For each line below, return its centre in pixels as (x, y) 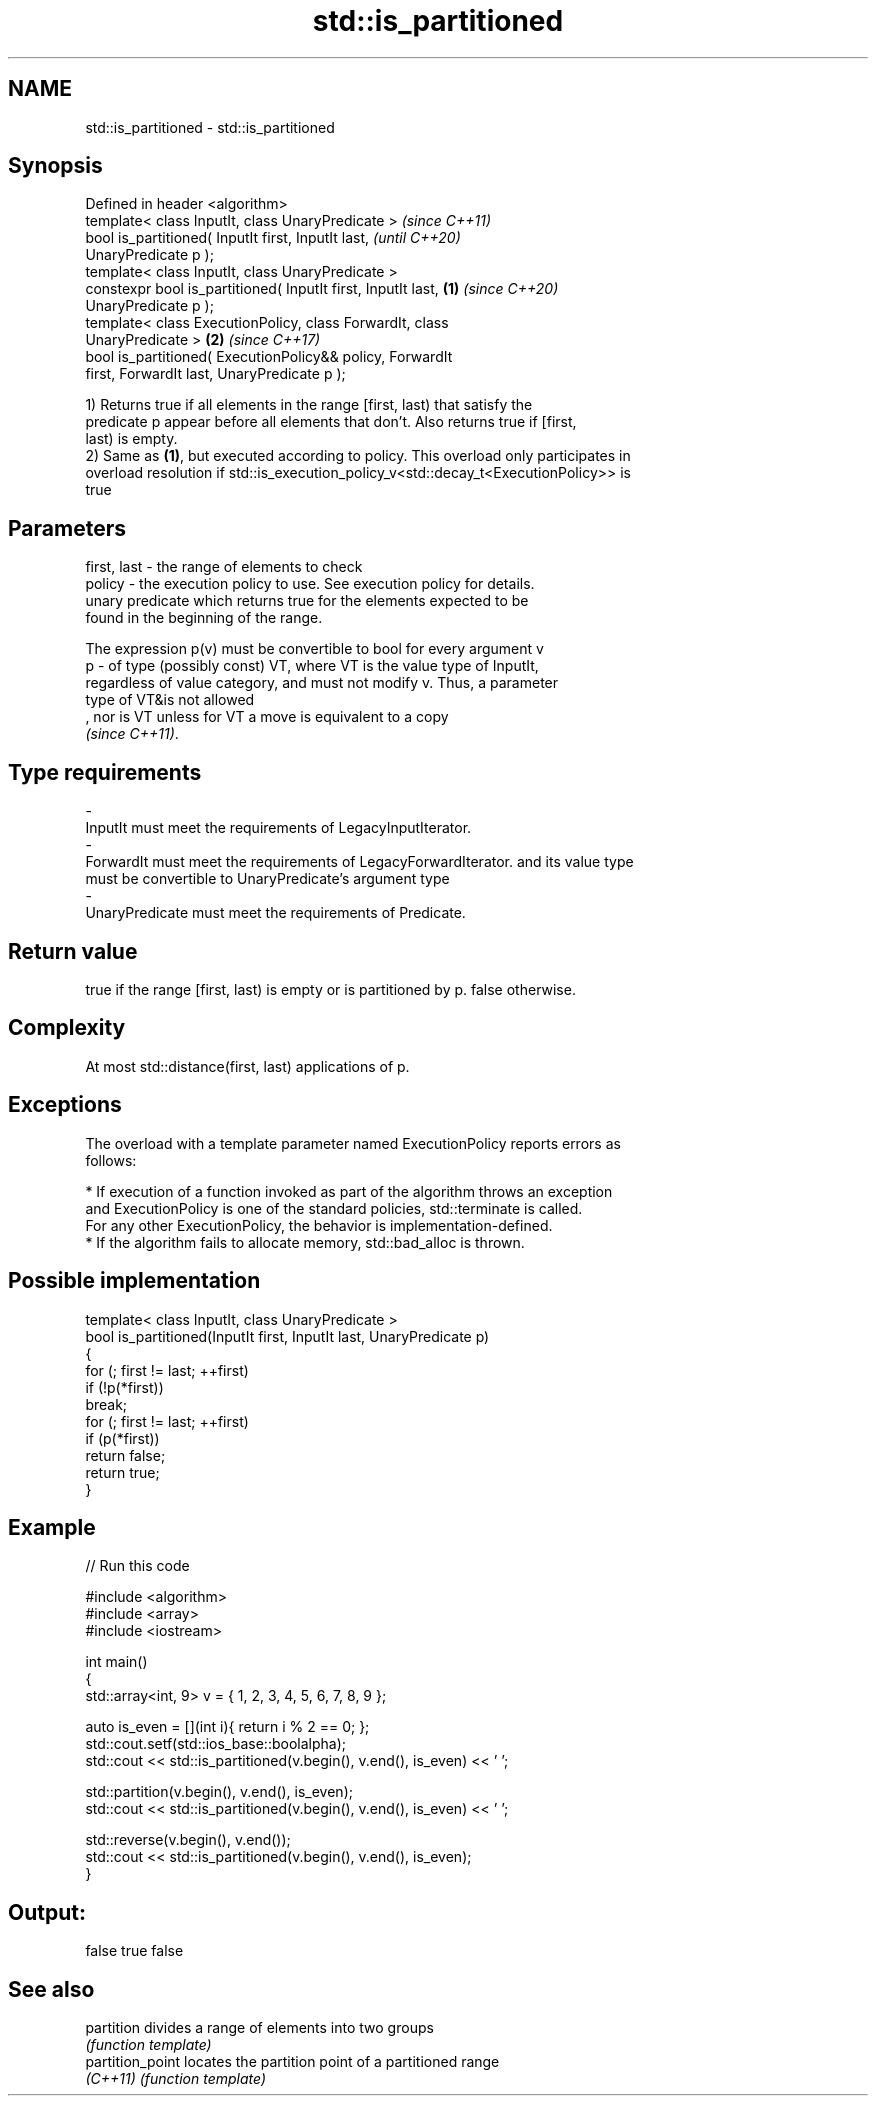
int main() (116, 1662)
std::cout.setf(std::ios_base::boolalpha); (215, 1744)
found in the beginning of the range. (204, 618)
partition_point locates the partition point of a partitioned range (292, 2062)
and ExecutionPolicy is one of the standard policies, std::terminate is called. (334, 1208)
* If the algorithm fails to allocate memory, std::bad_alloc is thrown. (305, 1242)
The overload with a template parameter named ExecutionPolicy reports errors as (353, 1143)
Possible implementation (134, 1281)
